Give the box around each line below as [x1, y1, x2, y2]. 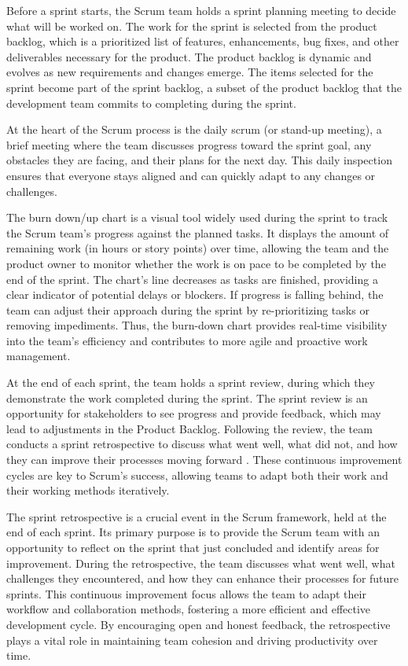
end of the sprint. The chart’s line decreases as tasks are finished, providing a [6, 270, 378, 287]
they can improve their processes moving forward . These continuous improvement [6, 451, 402, 468]
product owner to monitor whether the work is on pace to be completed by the [6, 255, 386, 271]
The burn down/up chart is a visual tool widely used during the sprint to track [6, 209, 388, 226]
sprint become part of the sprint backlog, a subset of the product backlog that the [6, 79, 402, 95]
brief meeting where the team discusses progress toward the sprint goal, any [6, 136, 372, 153]
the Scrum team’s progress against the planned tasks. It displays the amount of [6, 224, 389, 241]
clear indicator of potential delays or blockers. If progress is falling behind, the [6, 286, 384, 303]
